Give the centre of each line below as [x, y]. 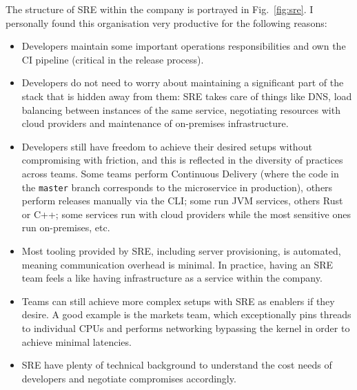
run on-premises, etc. [66, 227]
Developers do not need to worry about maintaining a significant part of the [183, 82]
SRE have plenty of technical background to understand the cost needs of [177, 365]
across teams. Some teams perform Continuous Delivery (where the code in [180, 173]
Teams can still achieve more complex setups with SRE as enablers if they [178, 301]
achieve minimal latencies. [76, 341]
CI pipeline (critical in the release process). [113, 59]
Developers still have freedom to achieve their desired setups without [167, 146]
